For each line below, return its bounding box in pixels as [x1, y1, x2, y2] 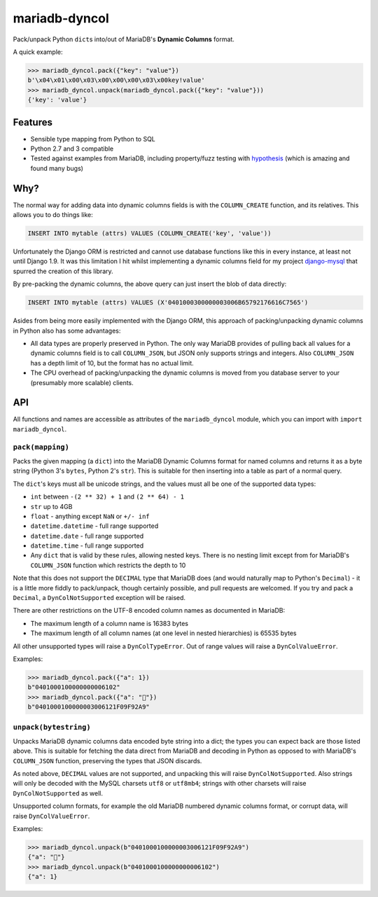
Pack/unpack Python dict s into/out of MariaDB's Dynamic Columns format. [13, 35, 234, 43]
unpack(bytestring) [13, 722, 91, 732]
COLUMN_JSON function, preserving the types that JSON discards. [13, 756, 202, 765]
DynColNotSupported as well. [13, 788, 104, 798]
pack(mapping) [13, 442, 70, 452]
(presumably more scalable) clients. [30, 378, 134, 387]
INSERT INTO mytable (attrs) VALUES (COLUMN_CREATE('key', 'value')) [27, 230, 272, 237]
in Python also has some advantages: [13, 326, 121, 335]
